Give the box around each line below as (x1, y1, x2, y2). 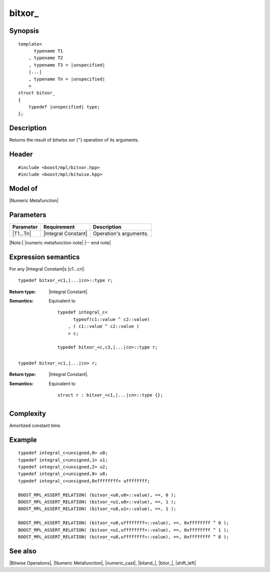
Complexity (9, 409, 46, 417)
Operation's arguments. (92, 230, 148, 237)
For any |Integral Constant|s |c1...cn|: (9, 265, 85, 272)
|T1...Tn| (12, 230, 31, 237)
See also (9, 546, 37, 555)
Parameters (9, 210, 46, 219)
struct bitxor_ (18, 90, 55, 96)
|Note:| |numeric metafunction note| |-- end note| (9, 239, 111, 245)
